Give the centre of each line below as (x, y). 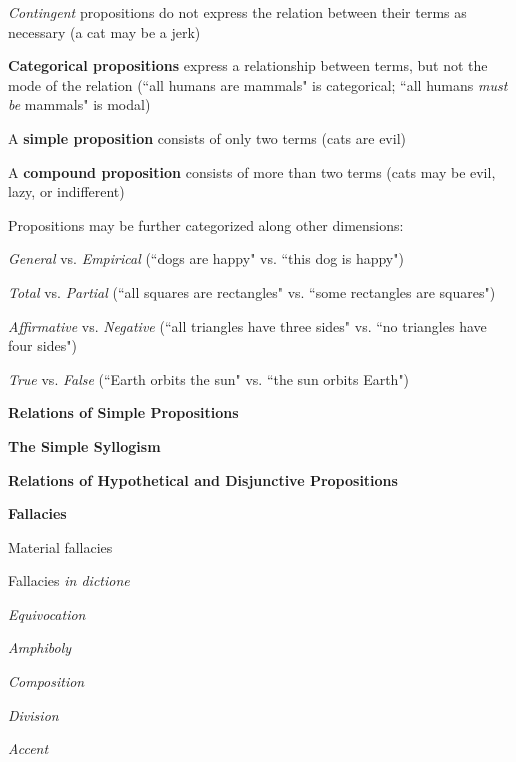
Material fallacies (60, 546)
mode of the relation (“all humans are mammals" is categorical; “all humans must (258, 84)
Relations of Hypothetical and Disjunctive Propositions (203, 479)
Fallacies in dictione (69, 580)
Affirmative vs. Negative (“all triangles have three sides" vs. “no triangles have (247, 325)
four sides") (42, 345)
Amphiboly (40, 647)
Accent (28, 748)
